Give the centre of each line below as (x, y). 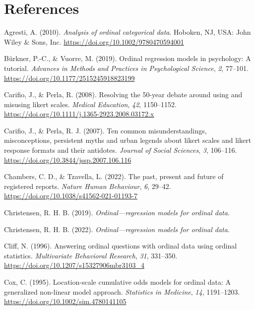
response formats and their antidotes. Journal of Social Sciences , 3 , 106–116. (121, 150)
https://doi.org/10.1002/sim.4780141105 (65, 301)
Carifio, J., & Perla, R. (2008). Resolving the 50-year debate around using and (123, 94)
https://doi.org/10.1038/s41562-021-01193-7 (71, 196)
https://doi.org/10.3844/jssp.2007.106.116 (68, 159)
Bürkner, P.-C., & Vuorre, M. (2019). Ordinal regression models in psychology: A (127, 58)
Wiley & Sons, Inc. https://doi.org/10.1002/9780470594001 (94, 41)
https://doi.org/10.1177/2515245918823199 (69, 78)
